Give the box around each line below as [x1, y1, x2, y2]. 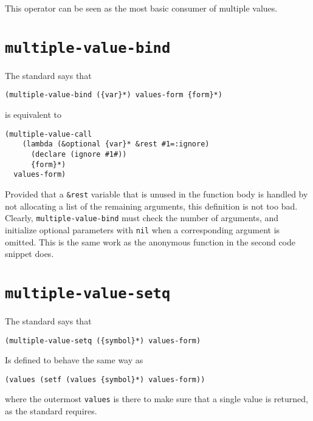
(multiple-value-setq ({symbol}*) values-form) [5, 336, 201, 345]
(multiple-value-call [5, 129, 92, 139]
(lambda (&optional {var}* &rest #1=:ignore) [22, 140, 210, 149]
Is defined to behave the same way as [5, 354, 143, 366]
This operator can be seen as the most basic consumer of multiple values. [5, 2, 278, 14]
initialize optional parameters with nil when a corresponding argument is [5, 223, 280, 236]
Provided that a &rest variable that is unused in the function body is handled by [5, 187, 308, 200]
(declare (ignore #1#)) [30, 150, 127, 159]
